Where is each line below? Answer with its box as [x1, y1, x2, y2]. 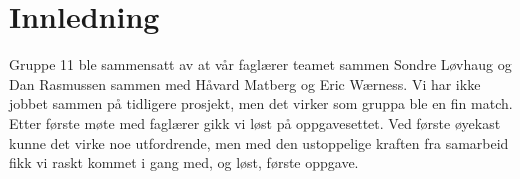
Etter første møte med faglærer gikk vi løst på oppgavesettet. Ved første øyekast [9, 112, 501, 133]
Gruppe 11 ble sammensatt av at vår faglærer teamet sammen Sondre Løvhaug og [9, 54, 512, 75]
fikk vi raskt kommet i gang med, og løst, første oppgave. [9, 152, 359, 173]
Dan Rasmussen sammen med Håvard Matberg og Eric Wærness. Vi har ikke [9, 73, 481, 94]
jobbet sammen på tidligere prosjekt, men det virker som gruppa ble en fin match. [9, 93, 513, 114]
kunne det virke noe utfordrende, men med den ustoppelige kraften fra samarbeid [9, 132, 509, 153]
